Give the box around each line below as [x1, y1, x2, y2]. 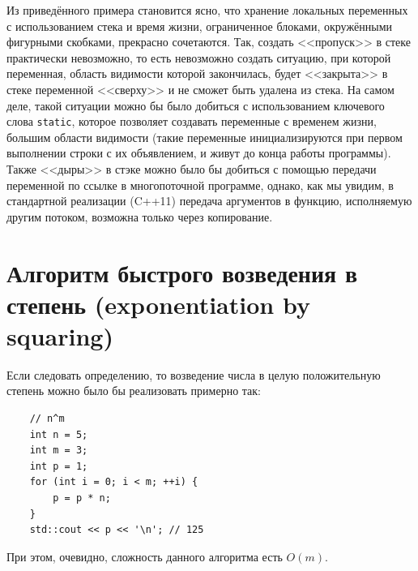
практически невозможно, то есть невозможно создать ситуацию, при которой [6, 49, 391, 66]
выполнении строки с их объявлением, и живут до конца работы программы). [6, 144, 391, 161]
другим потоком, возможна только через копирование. [6, 208, 273, 225]
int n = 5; [29, 428, 88, 440]
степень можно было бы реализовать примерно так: [6, 382, 261, 399]
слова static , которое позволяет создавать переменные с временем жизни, [6, 113, 377, 130]
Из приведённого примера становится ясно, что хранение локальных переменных [6, 2, 408, 18]
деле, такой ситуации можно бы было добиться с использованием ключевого [6, 97, 385, 114]
